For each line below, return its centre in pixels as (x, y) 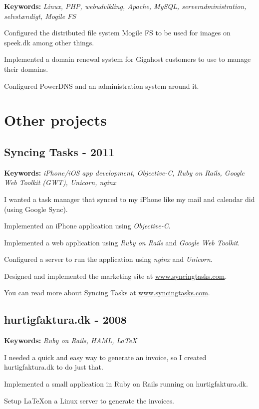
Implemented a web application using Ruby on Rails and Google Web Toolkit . (122, 242)
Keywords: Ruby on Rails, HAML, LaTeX (71, 340)
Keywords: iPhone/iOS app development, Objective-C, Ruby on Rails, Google (125, 172)
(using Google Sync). (36, 209)
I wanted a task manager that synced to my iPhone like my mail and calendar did (129, 199)
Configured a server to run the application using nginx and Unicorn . (108, 259)
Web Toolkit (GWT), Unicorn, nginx (60, 182)
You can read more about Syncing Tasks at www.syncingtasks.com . (107, 293)
